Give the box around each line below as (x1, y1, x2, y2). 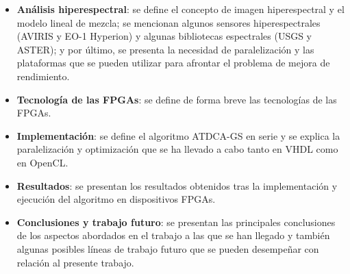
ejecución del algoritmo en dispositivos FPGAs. (16, 192, 216, 206)
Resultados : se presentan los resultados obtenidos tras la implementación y (16, 178, 338, 192)
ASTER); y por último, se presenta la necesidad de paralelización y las (16, 42, 314, 56)
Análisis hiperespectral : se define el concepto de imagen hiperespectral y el (16, 2, 345, 16)
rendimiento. (16, 68, 70, 83)
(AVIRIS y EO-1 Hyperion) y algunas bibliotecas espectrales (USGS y (16, 29, 312, 43)
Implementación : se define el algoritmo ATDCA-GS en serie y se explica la (16, 128, 340, 142)
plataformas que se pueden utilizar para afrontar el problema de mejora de (16, 55, 330, 70)
